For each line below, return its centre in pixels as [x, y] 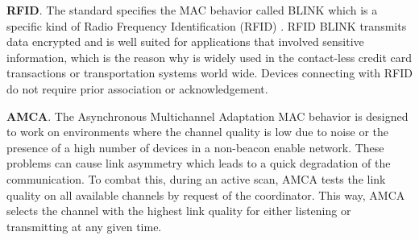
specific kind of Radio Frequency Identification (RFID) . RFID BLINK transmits [207, 25]
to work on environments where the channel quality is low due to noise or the [198, 132]
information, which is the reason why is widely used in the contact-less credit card [209, 57]
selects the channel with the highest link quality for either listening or [179, 211]
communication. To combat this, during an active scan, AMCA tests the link [196, 178]
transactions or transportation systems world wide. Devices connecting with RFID [209, 73]
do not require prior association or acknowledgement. [137, 88]
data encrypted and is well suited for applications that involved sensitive [185, 41]
